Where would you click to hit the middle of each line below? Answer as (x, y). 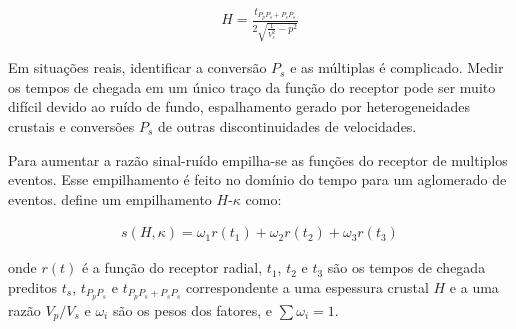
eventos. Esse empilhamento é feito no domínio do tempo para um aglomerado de (257, 179)
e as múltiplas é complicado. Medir (397, 67)
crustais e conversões (71, 125)
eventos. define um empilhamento (110, 198)
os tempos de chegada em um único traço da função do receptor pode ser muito (252, 86)
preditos (33, 286)
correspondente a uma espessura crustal (307, 286)
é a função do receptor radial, (172, 267)
